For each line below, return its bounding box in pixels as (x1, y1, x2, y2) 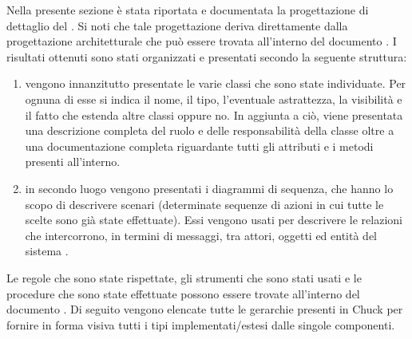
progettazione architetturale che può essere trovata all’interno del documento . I (6, 33, 397, 49)
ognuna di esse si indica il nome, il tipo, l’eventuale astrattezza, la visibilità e (25, 90, 402, 107)
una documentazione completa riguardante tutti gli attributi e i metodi (25, 137, 374, 154)
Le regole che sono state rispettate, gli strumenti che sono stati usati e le (6, 269, 362, 286)
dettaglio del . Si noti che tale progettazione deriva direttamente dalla (6, 17, 348, 34)
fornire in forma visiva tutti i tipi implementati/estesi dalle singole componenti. (6, 316, 395, 333)
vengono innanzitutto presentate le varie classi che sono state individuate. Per (25, 75, 406, 92)
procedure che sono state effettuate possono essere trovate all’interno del (6, 285, 360, 302)
